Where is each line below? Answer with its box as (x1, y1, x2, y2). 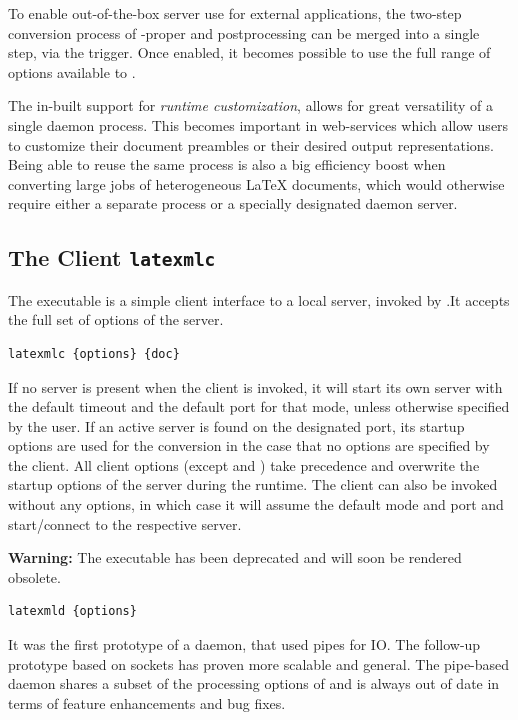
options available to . (8, 61, 136, 82)
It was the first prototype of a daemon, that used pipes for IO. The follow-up (8, 634, 481, 655)
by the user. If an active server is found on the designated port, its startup (8, 415, 465, 436)
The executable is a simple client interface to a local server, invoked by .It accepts (8, 289, 510, 310)
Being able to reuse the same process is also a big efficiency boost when (8, 154, 446, 175)
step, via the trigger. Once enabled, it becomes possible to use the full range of (8, 42, 491, 63)
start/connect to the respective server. (8, 513, 242, 534)
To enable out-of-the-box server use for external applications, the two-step (8, 3, 462, 23)
